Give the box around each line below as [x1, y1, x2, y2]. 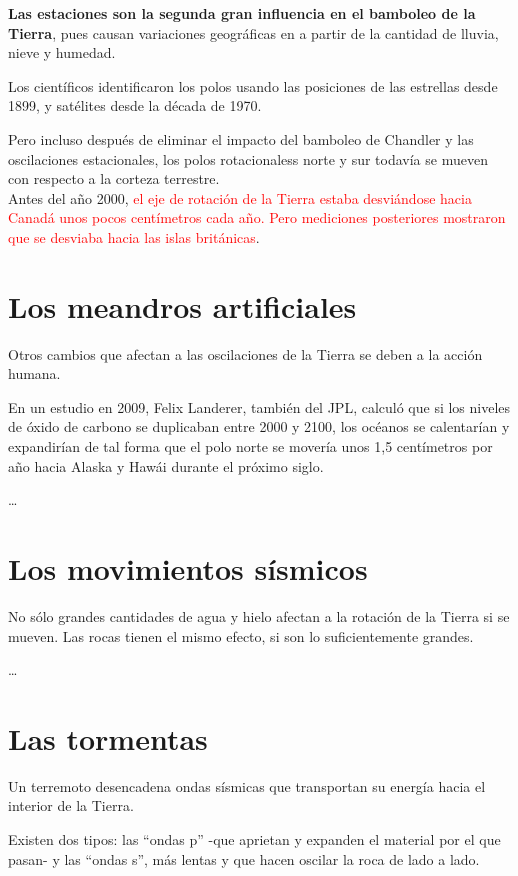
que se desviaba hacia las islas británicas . [8, 226, 260, 247]
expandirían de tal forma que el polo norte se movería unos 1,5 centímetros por [8, 436, 493, 457]
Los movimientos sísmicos [8, 548, 368, 588]
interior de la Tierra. [8, 795, 134, 816]
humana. [8, 363, 61, 384]
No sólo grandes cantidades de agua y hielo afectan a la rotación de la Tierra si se [8, 605, 510, 626]
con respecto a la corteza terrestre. [8, 168, 220, 189]
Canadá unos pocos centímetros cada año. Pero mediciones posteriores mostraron [8, 207, 506, 228]
